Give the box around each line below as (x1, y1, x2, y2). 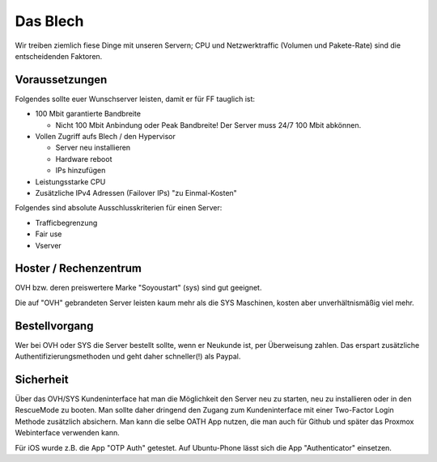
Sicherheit (15, 372, 69, 386)
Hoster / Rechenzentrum (15, 261, 142, 275)
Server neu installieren (55, 142, 131, 153)
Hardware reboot (55, 154, 112, 163)
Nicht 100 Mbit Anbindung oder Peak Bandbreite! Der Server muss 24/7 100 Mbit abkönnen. (55, 120, 362, 129)
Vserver (35, 240, 62, 250)
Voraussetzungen (15, 73, 108, 87)
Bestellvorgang (15, 319, 94, 333)
